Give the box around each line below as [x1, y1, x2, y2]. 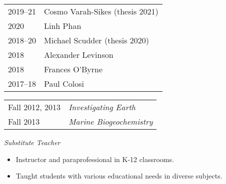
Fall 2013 [8, 116, 40, 127]
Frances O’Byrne [44, 63, 103, 75]
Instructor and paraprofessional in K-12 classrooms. [15, 154, 174, 164]
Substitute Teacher [4, 137, 60, 147]
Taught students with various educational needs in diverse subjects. [15, 171, 222, 181]
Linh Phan [44, 20, 81, 31]
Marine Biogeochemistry [68, 116, 153, 127]
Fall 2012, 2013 [8, 101, 61, 113]
